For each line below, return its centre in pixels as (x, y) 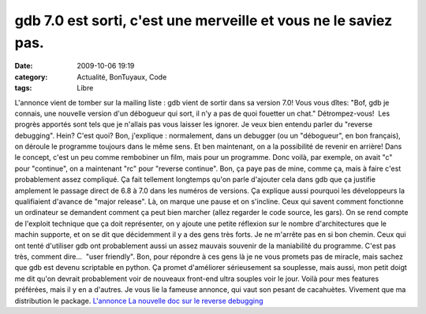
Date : (24, 66)
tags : (23, 88)
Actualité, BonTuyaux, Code (122, 77)
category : (31, 77)
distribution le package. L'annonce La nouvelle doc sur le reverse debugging (139, 301)
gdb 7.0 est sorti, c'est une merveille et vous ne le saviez (204, 20)
